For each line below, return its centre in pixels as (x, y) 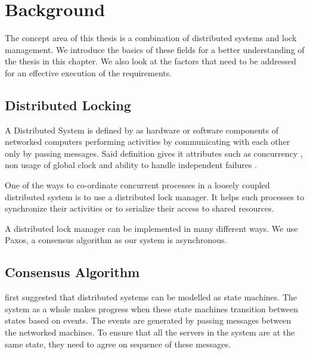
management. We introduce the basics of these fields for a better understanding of (155, 49)
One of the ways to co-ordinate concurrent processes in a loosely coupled (137, 185)
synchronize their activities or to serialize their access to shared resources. (139, 208)
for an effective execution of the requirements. (89, 72)
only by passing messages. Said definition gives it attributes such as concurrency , (154, 153)
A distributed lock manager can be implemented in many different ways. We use (151, 228)
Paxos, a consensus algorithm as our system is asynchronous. (116, 240)
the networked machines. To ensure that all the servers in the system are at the (150, 332)
